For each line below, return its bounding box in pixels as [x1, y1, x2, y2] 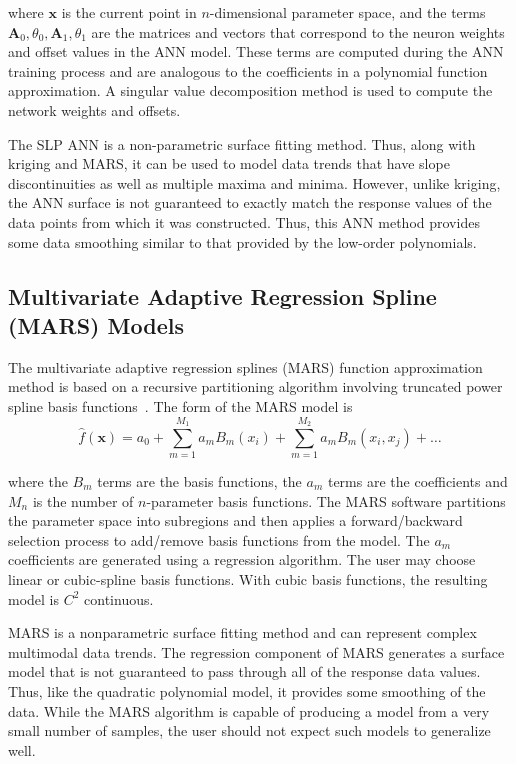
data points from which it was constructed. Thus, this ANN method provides [8, 211, 480, 232]
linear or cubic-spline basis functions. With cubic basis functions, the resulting [8, 569, 488, 589]
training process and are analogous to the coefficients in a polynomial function [8, 60, 488, 81]
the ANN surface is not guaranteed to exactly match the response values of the [8, 192, 492, 213]
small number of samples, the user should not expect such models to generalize [8, 720, 491, 741]
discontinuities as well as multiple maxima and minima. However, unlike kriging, [8, 172, 501, 193]
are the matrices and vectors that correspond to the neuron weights [91, 21, 505, 42]
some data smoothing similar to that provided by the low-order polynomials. [8, 231, 477, 252]
